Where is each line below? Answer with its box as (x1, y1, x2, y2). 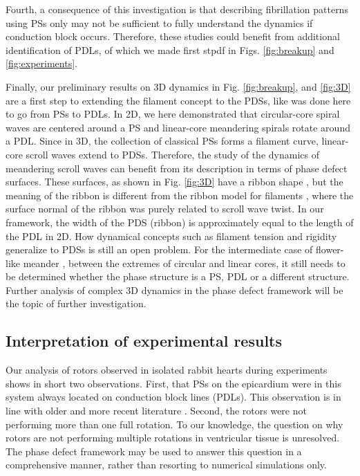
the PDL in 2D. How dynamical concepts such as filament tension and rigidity (6, 228, 337, 243)
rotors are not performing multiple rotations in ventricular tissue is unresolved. (6, 430, 340, 445)
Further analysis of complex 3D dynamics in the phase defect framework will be (6, 282, 343, 297)
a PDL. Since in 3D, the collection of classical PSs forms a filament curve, (6, 134, 319, 148)
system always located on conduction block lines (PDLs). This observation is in (6, 390, 341, 404)
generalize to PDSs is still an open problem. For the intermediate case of (6, 242, 313, 257)
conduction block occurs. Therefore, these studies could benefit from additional (6, 29, 340, 44)
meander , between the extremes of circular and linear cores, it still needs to (23, 255, 345, 270)
